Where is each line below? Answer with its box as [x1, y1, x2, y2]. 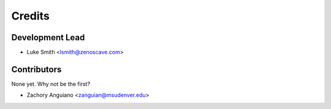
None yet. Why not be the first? [11, 80, 91, 88]
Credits [11, 9, 50, 23]
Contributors [11, 64, 62, 74]
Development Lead [11, 32, 85, 43]
